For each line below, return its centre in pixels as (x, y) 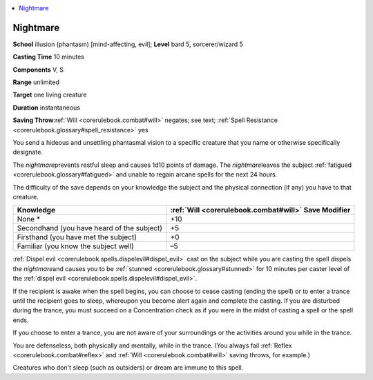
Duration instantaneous (47, 108)
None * (29, 219)
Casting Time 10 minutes (48, 57)
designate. (28, 152)
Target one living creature (50, 95)
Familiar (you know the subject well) (76, 246)
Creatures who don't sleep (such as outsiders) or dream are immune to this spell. (128, 368)
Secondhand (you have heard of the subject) (89, 228)
